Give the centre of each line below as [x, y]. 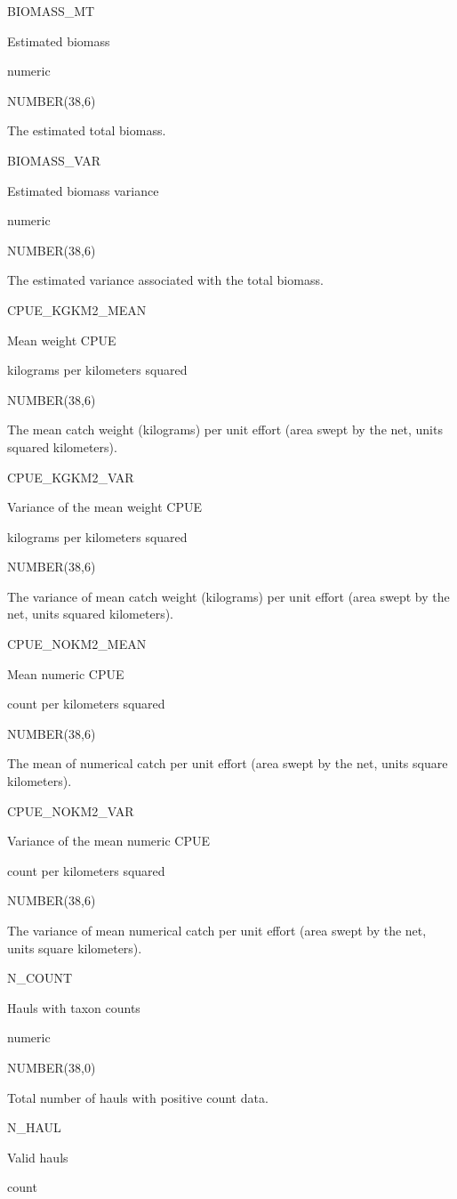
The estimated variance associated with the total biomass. [165, 280]
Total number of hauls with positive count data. [138, 1097]
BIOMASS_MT [51, 11]
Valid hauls [38, 1157]
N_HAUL [34, 1127]
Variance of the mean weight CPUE [104, 507]
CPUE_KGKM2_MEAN [77, 309]
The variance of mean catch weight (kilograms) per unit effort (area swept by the [228, 596]
